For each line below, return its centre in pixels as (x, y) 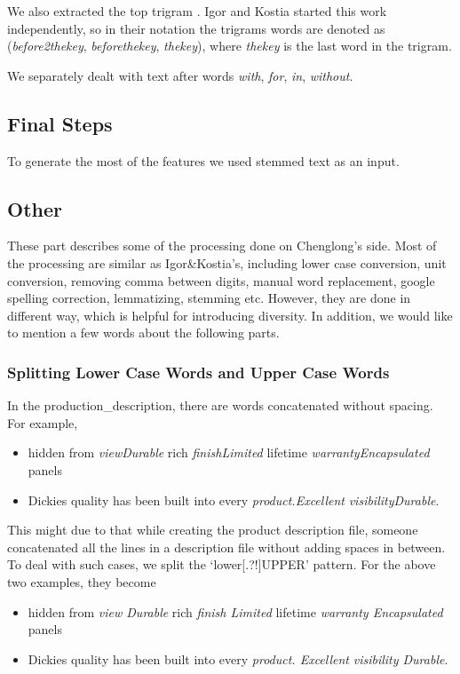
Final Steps (60, 123)
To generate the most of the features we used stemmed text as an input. (203, 160)
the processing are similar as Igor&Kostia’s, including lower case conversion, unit (227, 262)
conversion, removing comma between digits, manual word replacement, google (221, 280)
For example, (43, 422)
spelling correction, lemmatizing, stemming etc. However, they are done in (209, 298)
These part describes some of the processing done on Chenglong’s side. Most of (222, 246)
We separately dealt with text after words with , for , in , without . (180, 75)
